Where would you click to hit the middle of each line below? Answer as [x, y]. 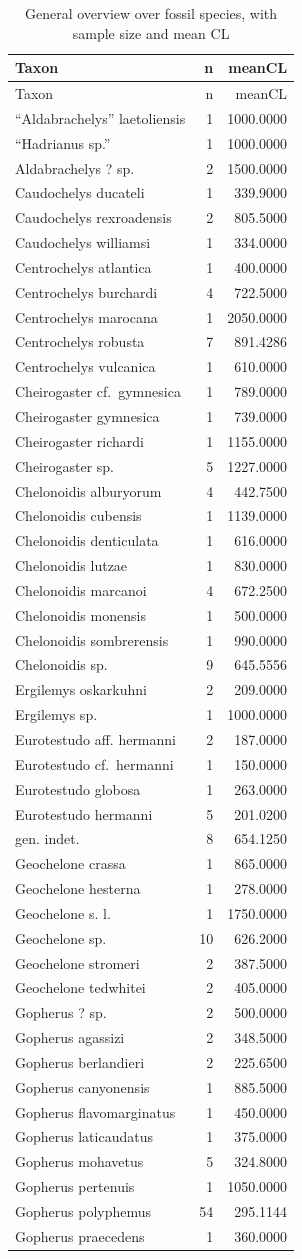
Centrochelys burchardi [86, 291]
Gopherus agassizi [70, 1037]
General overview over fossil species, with [151, 13]
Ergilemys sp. [56, 714]
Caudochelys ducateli [80, 192]
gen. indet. [47, 838]
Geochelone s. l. [63, 912]
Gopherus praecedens [80, 1235]
